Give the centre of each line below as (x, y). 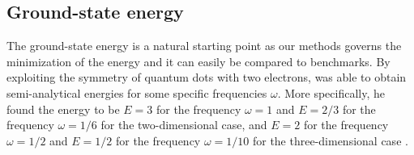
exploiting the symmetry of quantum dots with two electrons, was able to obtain (207, 77)
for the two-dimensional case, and (184, 125)
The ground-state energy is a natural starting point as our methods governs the (204, 46)
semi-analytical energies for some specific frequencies (137, 92)
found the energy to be (63, 109)
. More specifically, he (331, 92)
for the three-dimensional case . (330, 140)
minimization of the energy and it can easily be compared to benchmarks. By (198, 61)
